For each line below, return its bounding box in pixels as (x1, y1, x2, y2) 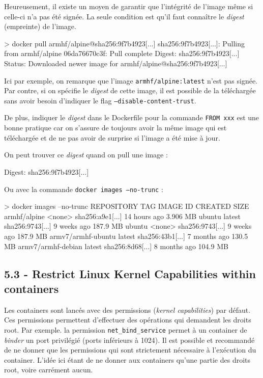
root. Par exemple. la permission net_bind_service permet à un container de (4, 324, 247, 335)
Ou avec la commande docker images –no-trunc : (4, 183, 163, 194)
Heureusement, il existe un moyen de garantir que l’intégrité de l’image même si (4, 1, 253, 11)
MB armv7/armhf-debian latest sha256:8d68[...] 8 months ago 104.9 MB (4, 240, 228, 251)
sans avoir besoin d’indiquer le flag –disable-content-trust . (4, 95, 196, 105)
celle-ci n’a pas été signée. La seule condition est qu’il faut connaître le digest (4, 11, 244, 21)
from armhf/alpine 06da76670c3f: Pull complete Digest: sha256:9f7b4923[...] (4, 48, 240, 59)
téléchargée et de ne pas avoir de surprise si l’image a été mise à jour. (4, 132, 220, 143)
